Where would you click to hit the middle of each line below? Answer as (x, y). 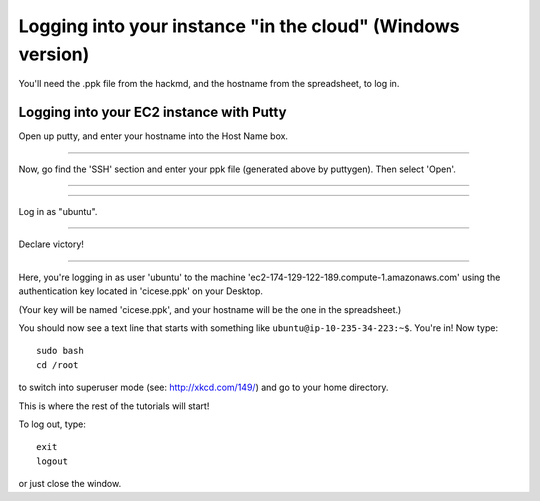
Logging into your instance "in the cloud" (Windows (239, 26)
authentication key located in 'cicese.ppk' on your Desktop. (141, 291)
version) (54, 54)
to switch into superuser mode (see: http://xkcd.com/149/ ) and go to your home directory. (203, 387)
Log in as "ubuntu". (58, 212)
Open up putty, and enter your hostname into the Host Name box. (153, 136)
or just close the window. (70, 484)
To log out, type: (52, 424)
